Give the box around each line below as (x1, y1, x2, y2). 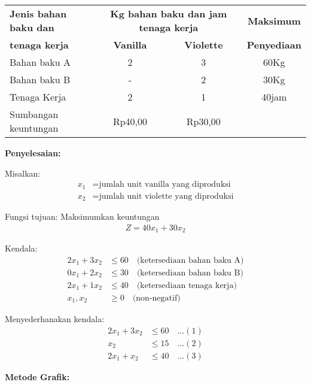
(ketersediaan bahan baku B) (136, 268, 243, 277)
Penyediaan (246, 38, 301, 51)
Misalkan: (5, 166, 41, 179)
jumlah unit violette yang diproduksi (99, 192, 234, 201)
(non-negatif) (132, 293, 181, 302)
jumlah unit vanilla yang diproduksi (99, 180, 231, 189)
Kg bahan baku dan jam (110, 7, 227, 20)
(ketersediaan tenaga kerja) (136, 281, 237, 290)
